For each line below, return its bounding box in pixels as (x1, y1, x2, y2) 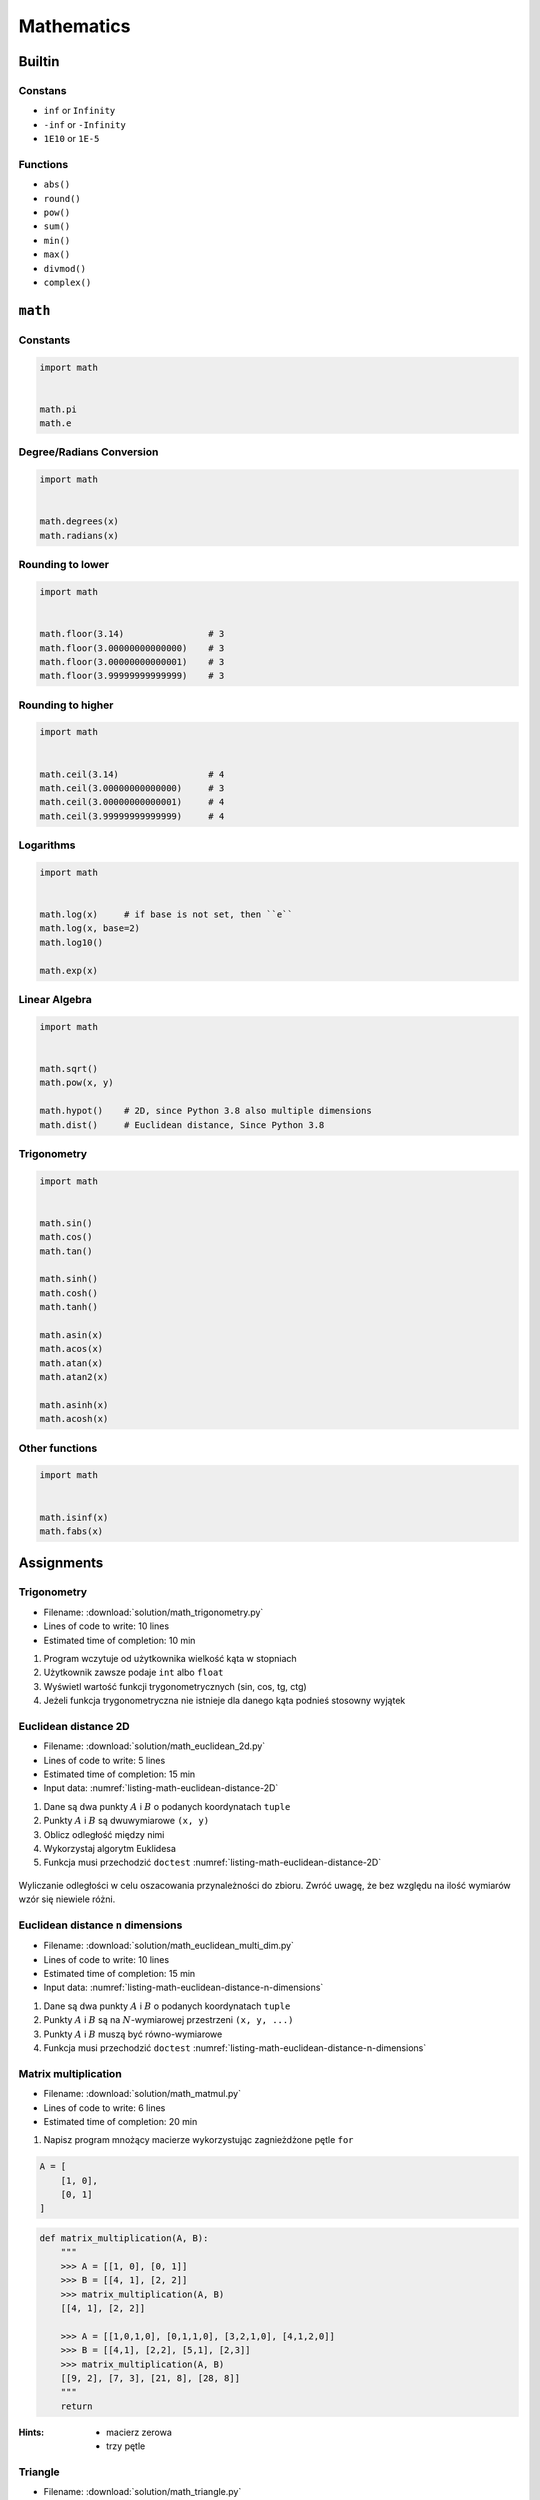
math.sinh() (39, 1273, 99, 1285)
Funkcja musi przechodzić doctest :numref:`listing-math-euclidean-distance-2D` (43, 1856, 382, 1869)
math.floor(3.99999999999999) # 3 (39, 670, 225, 682)
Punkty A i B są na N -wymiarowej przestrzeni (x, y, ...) (43, 2014, 294, 2026)
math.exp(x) (39, 965, 99, 976)
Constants (18, 333, 71, 347)
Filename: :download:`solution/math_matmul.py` (43, 2088, 242, 2100)
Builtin (18, 53, 60, 70)
